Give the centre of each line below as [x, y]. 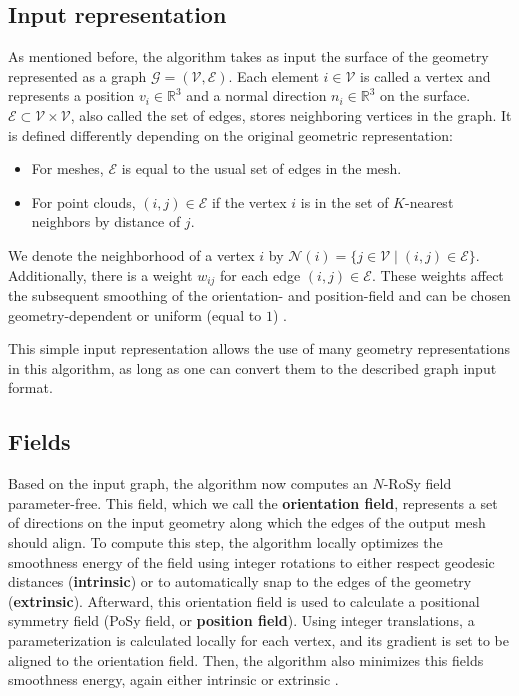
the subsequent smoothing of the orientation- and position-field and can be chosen [259, 295]
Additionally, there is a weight [100, 274]
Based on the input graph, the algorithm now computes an [188, 483]
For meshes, [67, 168]
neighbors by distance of [106, 221]
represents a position [71, 95]
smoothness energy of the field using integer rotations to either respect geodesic [251, 561]
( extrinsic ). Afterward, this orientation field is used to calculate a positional [244, 600]
